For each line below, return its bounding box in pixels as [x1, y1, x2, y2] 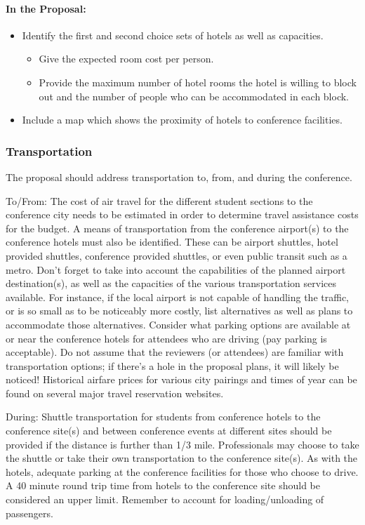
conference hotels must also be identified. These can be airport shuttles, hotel [6, 234, 338, 249]
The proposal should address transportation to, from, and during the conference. [6, 169, 352, 184]
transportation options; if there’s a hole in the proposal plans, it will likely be [6, 358, 339, 373]
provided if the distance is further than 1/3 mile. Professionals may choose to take [6, 437, 359, 451]
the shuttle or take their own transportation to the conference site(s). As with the [6, 451, 358, 465]
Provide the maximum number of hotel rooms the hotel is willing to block [39, 74, 357, 89]
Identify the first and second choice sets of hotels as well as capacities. [22, 27, 324, 42]
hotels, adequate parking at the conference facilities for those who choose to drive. [6, 464, 359, 479]
